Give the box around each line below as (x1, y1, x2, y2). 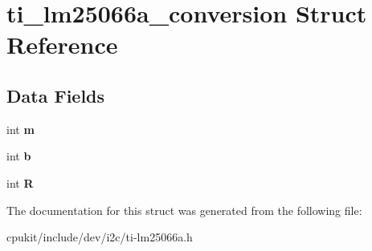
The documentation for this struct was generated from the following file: (6, 201, 362, 218)
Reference (6, 28, 118, 61)
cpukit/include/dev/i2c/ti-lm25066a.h (6, 229, 193, 245)
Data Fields (6, 83, 105, 107)
